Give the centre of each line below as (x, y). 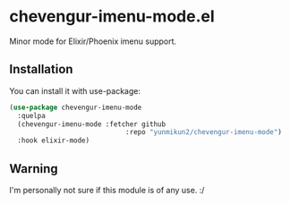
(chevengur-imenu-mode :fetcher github (92, 124)
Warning (34, 169)
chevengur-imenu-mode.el (112, 17)
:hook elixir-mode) (54, 140)
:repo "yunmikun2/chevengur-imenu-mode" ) (203, 132)
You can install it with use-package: (75, 90)
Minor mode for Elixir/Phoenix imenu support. (93, 41)
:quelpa (32, 115)
